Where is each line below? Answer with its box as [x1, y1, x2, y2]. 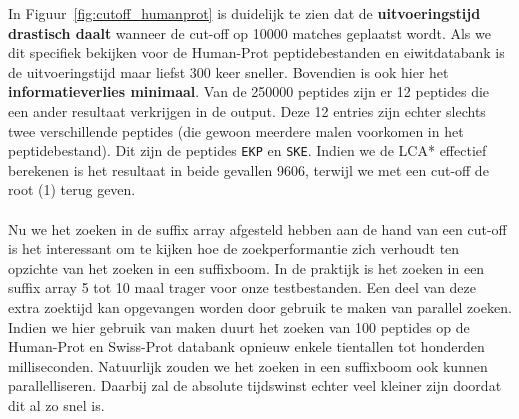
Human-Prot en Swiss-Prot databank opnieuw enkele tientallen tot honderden [8, 336, 485, 357]
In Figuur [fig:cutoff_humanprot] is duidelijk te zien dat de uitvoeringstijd [8, 3, 481, 23]
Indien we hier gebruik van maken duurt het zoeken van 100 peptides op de [8, 316, 470, 337]
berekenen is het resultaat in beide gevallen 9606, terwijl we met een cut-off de [8, 159, 489, 180]
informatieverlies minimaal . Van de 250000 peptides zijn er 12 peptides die [8, 81, 490, 102]
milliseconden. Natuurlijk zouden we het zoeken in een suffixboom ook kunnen [8, 355, 488, 376]
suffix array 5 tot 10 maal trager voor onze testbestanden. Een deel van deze [8, 277, 477, 298]
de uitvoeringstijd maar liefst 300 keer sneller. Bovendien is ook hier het [8, 61, 449, 82]
